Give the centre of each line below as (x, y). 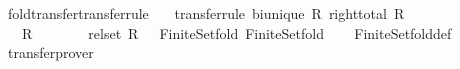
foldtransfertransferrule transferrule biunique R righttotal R (206, 13)
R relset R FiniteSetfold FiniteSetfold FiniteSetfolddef (236, 32)
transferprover (50, 52)
